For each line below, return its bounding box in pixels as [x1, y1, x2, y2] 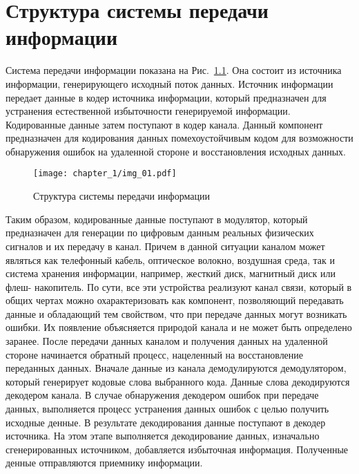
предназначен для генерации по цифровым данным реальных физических [6, 225, 314, 240]
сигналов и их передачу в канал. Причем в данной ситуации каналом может [6, 238, 325, 253]
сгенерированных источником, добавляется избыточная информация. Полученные [6, 442, 349, 456]
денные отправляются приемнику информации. [6, 455, 203, 470]
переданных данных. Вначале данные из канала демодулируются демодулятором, [6, 361, 347, 375]
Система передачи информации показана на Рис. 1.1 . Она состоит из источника [6, 63, 342, 77]
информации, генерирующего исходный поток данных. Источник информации [6, 76, 333, 91]
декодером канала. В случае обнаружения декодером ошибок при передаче [6, 388, 319, 402]
